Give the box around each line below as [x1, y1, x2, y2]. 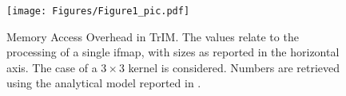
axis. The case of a [6, 59, 97, 75]
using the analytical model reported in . [6, 75, 201, 91]
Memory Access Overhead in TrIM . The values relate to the [6, 28, 299, 44]
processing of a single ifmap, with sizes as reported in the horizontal [6, 44, 340, 60]
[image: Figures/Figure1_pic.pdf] [6, 6, 190, 17]
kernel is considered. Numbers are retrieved [128, 59, 340, 75]
